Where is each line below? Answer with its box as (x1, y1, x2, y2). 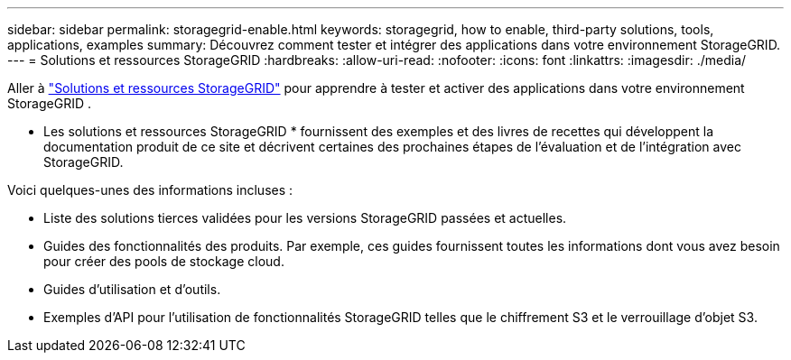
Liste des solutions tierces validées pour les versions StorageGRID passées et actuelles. (43, 210, 567, 226)
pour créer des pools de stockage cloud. (43, 254, 284, 269)
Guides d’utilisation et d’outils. (43, 282, 221, 297)
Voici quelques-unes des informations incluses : (7, 182, 293, 198)
